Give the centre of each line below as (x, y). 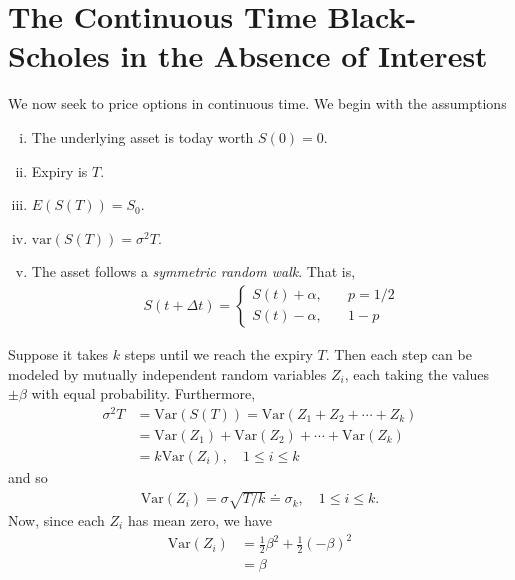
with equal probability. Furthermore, (143, 393)
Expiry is (59, 170)
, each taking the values (417, 373)
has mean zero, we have (199, 520)
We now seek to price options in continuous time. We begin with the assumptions (257, 103)
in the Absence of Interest (304, 55)
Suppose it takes (58, 353)
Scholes (59, 55)
